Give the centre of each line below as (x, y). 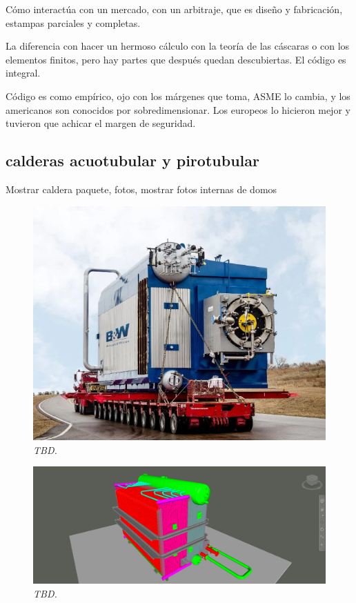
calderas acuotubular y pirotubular (132, 160)
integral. (23, 73)
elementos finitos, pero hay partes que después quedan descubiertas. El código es (176, 59)
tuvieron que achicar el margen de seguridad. (101, 123)
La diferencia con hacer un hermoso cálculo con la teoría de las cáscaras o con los (178, 46)
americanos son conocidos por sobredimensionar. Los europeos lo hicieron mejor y (178, 109)
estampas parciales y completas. (73, 22)
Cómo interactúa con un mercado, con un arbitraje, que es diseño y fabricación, (174, 9)
